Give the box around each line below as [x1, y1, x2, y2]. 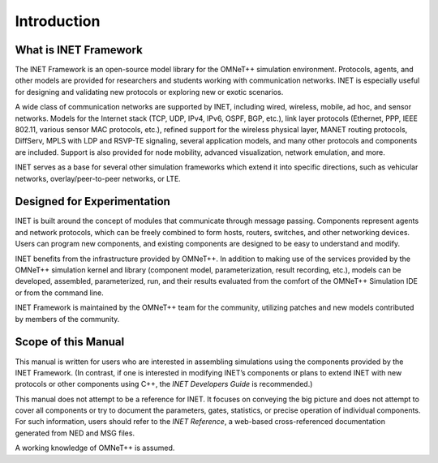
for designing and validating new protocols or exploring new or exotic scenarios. [15, 87, 284, 96]
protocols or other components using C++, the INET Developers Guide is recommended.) [15, 379, 313, 389]
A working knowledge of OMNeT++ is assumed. [15, 443, 175, 453]
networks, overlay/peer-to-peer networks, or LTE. [15, 174, 182, 183]
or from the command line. [15, 288, 105, 298]
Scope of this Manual [15, 335, 125, 349]
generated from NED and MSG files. [15, 428, 135, 438]
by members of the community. [15, 314, 120, 324]
